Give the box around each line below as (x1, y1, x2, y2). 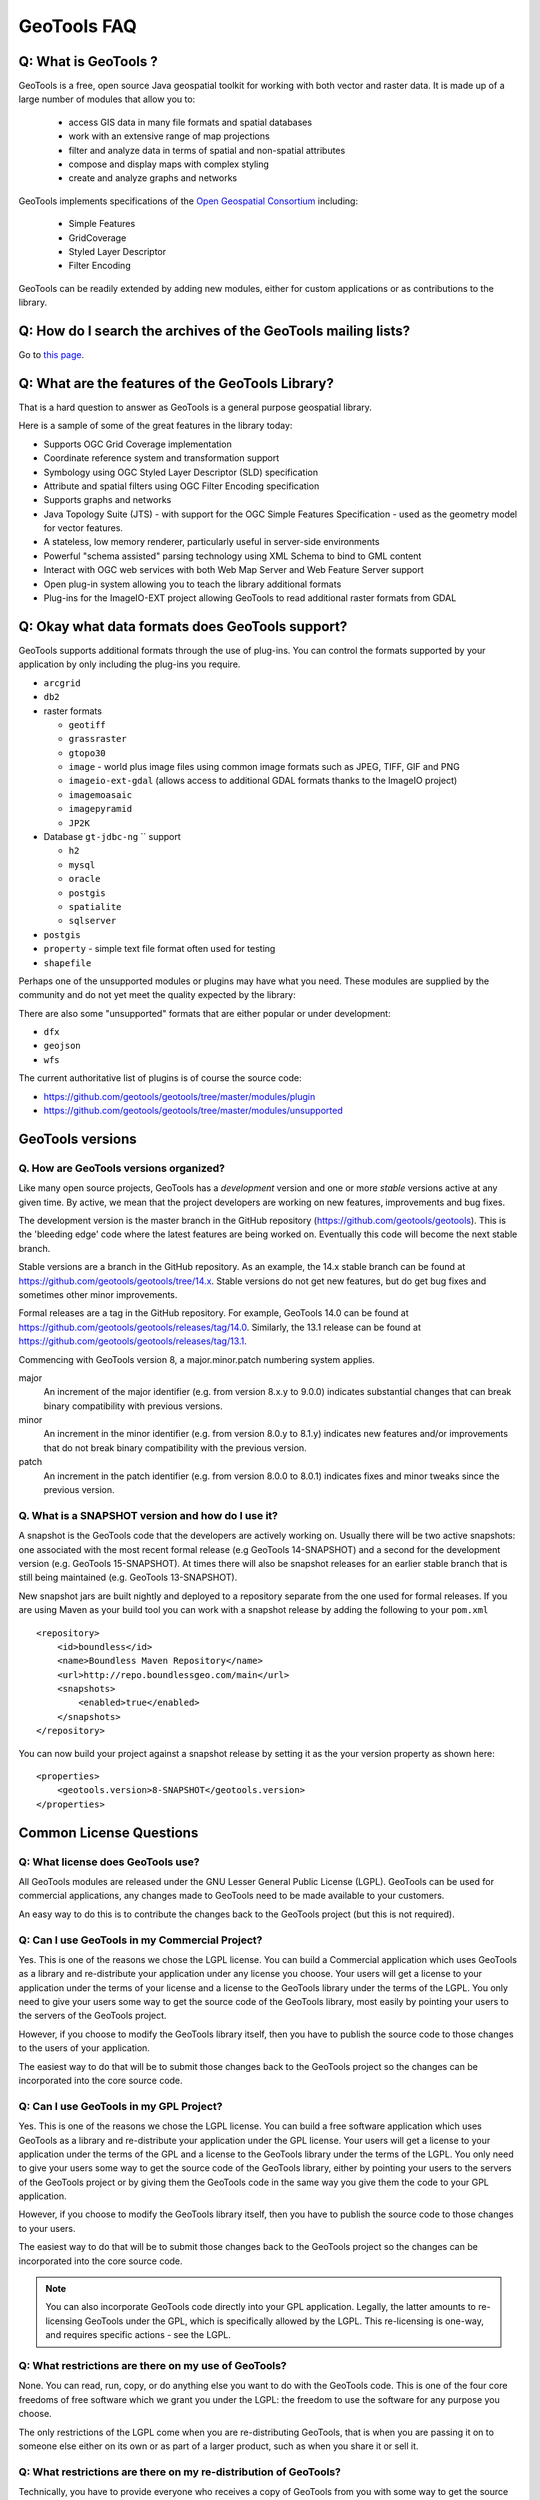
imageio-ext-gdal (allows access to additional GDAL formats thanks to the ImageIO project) (68, 775, 458, 787)
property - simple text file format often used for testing (43, 943, 276, 955)
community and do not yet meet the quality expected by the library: (18, 989, 297, 1001)
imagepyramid (68, 803, 133, 815)
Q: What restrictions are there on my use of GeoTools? (18, 2358, 287, 2372)
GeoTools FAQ (18, 15, 137, 37)
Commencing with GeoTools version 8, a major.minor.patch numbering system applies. (18, 1353, 375, 1365)
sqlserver (68, 915, 117, 927)
